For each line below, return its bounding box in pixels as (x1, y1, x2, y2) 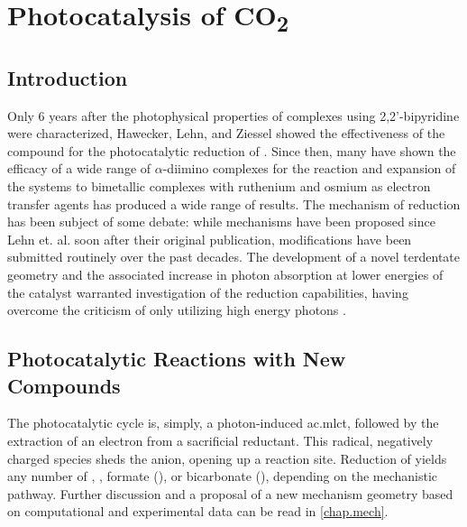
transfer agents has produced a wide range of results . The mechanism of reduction (7, 194, 461, 213)
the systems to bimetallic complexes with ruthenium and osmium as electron (7, 177, 431, 196)
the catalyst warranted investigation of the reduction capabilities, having (7, 282, 408, 301)
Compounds (7, 371, 121, 399)
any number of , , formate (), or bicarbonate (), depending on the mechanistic (7, 467, 438, 485)
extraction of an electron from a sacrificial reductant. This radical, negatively (7, 430, 434, 449)
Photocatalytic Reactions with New (7, 345, 346, 373)
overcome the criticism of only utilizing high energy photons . (7, 300, 346, 319)
